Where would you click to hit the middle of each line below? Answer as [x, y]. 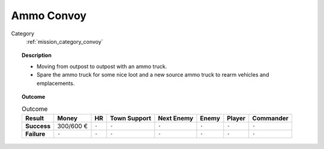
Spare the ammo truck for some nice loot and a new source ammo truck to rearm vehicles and [153, 75]
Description [37, 55]
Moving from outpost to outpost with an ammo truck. [102, 66]
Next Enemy [176, 118]
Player [236, 118]
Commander [271, 118]
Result [34, 118]
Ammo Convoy [49, 16]
